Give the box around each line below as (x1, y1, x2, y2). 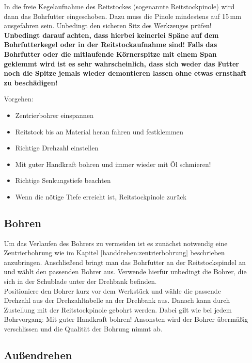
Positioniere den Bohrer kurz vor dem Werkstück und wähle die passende (4, 285, 221, 296)
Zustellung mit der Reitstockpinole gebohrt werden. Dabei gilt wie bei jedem (4, 304, 232, 314)
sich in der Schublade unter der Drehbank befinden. (4, 276, 157, 286)
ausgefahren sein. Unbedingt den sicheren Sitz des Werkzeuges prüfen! (4, 20, 212, 31)
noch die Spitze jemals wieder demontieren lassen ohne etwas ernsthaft (4, 68, 247, 78)
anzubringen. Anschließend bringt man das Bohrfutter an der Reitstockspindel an (4, 257, 246, 267)
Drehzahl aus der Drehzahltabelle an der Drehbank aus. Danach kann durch (4, 295, 230, 305)
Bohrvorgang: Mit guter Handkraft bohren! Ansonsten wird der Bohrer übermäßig (4, 314, 248, 324)
